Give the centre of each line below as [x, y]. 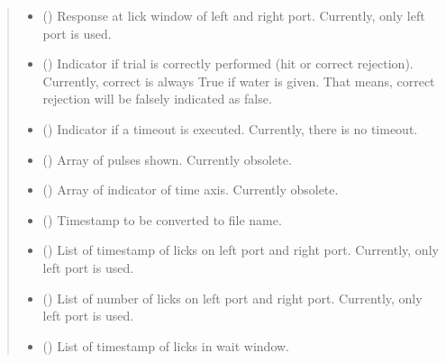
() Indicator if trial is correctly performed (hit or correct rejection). [228, 63]
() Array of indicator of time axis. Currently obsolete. [191, 190]
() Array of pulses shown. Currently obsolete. [167, 159]
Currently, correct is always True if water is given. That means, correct [239, 81]
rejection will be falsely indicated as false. [157, 99]
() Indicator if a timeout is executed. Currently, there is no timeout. [230, 128]
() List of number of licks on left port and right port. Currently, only [232, 298]
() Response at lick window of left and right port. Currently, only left [234, 15]
